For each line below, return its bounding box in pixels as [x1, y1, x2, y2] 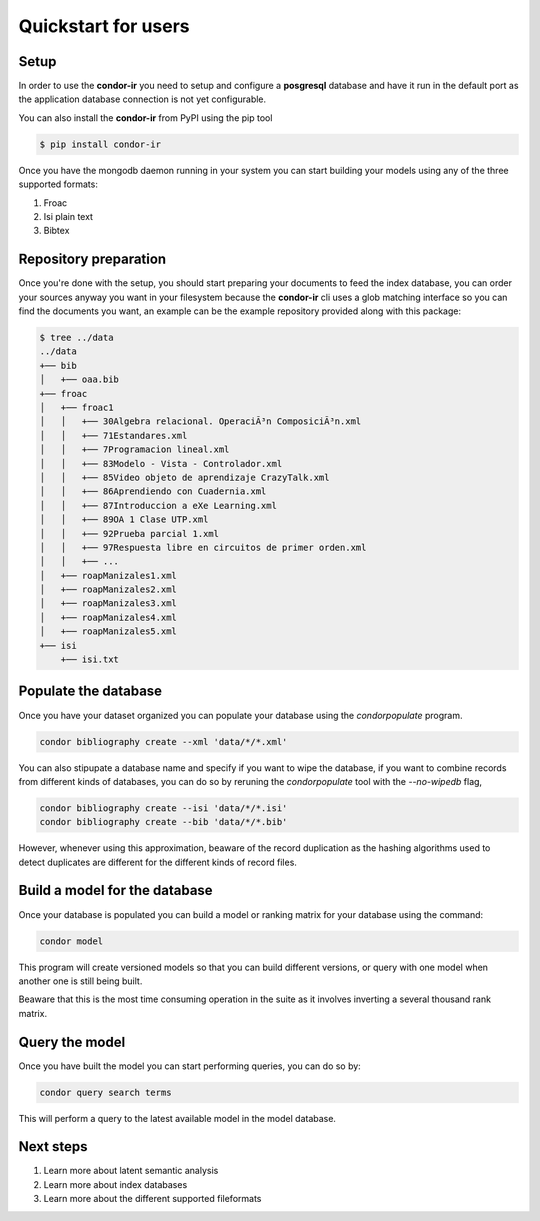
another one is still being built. [18, 975, 143, 987]
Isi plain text [43, 210, 94, 222]
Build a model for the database [18, 882, 214, 899]
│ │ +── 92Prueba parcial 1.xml [39, 528, 220, 539]
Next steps [18, 1138, 88, 1155]
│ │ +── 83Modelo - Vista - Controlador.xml [39, 458, 283, 469]
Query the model [18, 1033, 126, 1050]
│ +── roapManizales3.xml [39, 598, 177, 609]
